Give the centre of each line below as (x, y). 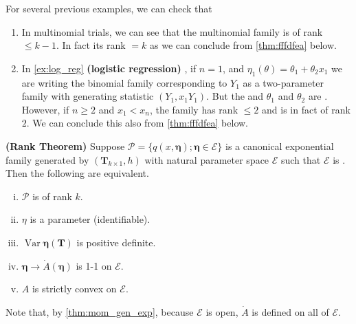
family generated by (47, 159)
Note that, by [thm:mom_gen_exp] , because (100, 311)
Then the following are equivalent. (77, 173)
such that (301, 159)
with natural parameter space (207, 159)
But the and (238, 96)
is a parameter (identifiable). (90, 219)
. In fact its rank (91, 45)
